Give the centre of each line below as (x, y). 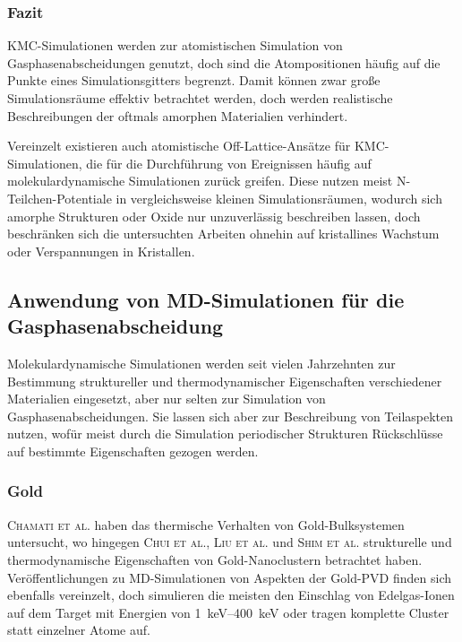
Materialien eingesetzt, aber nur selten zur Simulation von (167, 399)
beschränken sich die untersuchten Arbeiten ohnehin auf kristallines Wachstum (223, 234)
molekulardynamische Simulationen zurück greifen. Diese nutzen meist (200, 181)
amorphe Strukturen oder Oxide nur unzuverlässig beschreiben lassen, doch (214, 216)
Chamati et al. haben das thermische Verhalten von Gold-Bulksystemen (206, 524)
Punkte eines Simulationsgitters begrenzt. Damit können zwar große (194, 80)
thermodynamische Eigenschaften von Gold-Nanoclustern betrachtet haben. (215, 559)
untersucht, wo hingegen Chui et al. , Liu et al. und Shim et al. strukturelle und (230, 542)
